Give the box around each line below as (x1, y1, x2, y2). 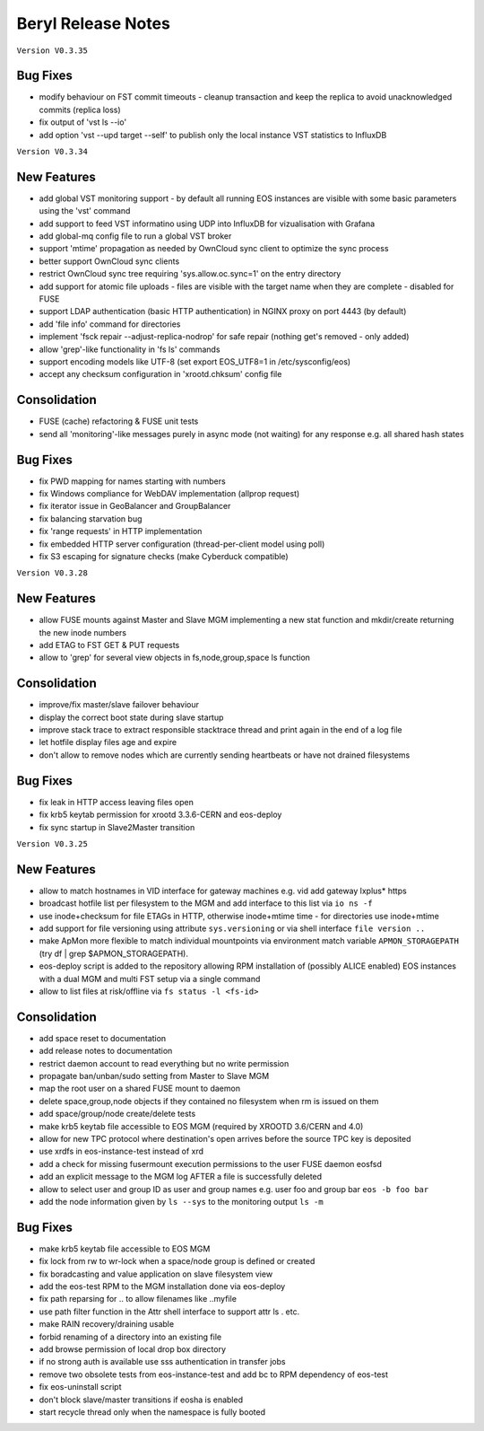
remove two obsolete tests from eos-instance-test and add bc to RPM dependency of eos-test (39, 1369, 389, 1380)
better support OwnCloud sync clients (39, 256, 180, 267)
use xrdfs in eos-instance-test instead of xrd (39, 1146, 204, 1157)
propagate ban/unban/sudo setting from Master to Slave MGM (39, 1071, 270, 1082)
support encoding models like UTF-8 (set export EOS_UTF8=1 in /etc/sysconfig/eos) (39, 356, 351, 367)
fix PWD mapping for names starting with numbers (39, 476, 226, 487)
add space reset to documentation (39, 1032, 167, 1043)
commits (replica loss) (39, 104, 121, 115)
